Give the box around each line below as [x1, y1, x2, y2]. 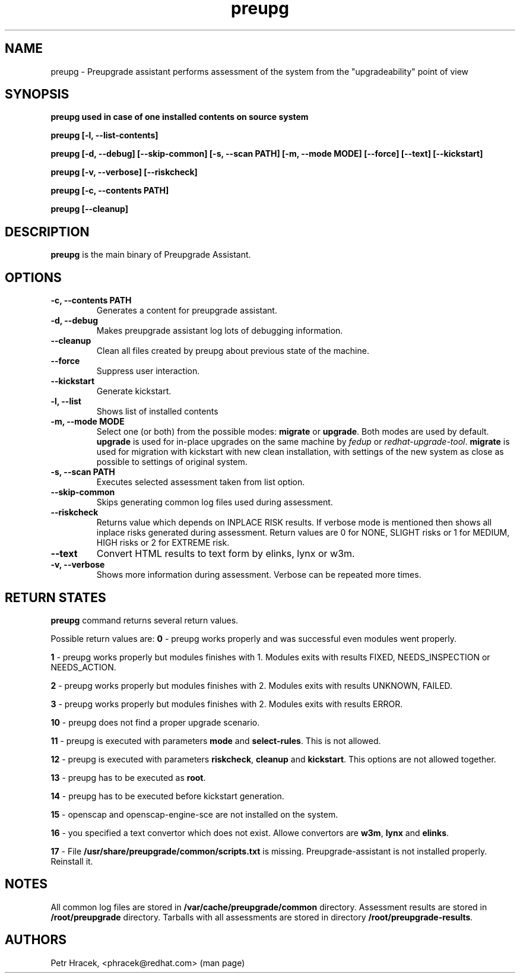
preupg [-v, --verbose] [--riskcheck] [50, 167, 198, 178]
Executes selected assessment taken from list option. [96, 477, 305, 488]
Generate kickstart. [96, 386, 172, 397]
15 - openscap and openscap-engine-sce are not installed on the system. [50, 809, 338, 819]
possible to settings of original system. [96, 457, 248, 467]
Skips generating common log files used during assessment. [96, 497, 333, 508]
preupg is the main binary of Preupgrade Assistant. [50, 249, 251, 260]
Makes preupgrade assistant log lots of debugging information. [96, 325, 343, 336]
